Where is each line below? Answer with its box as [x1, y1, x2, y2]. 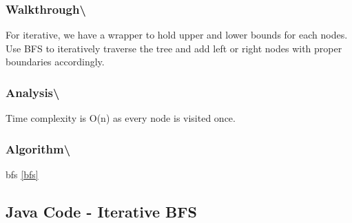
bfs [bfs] [6, 167, 39, 182]
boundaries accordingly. [6, 54, 105, 69]
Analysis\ [6, 83, 60, 100]
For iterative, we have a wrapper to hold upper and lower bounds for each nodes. [6, 28, 348, 42]
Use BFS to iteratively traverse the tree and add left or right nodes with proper [6, 41, 342, 55]
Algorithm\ [6, 140, 71, 157]
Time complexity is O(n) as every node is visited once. [6, 111, 236, 125]
